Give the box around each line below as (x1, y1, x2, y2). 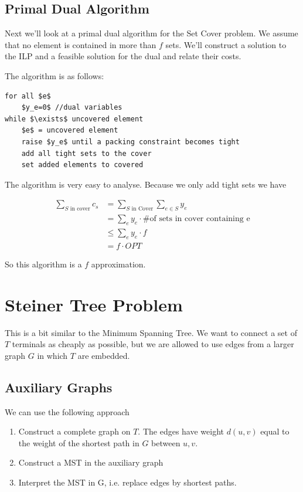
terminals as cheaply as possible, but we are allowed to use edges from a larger (12, 338, 294, 350)
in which (37, 349, 68, 361)
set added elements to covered (21, 161, 144, 169)
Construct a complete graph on (18, 425, 131, 437)
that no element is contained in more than (5, 38, 156, 50)
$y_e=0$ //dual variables (21, 103, 122, 112)
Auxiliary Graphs (5, 378, 113, 396)
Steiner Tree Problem (5, 292, 183, 316)
